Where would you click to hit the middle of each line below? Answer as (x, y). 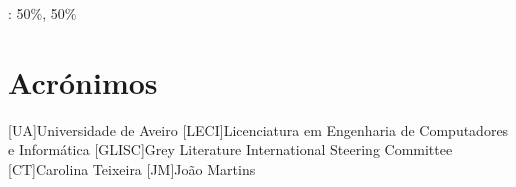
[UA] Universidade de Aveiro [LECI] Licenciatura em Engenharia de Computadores (258, 129)
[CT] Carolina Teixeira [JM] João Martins (132, 168)
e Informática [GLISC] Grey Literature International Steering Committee (230, 149)
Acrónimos (83, 81)
